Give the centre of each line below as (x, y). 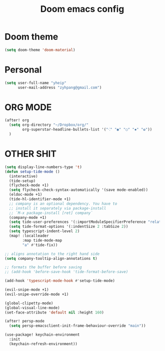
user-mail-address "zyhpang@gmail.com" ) (60, 87)
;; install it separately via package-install (58, 208)
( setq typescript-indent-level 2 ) (44, 231)
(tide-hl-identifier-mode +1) (40, 199)
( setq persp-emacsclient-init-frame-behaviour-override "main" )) (78, 326)
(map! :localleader (29, 236)
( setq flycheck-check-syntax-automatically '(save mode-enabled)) (79, 190)
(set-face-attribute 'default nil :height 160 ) (54, 312)
